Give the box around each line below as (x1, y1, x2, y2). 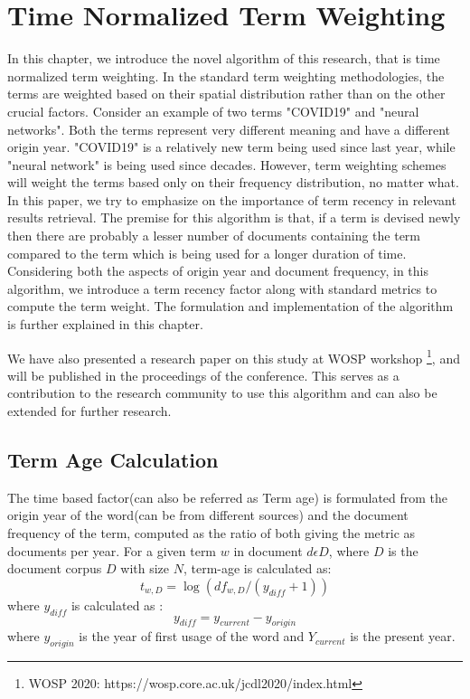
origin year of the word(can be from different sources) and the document (7, 505, 409, 524)
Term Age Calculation (7, 446, 219, 474)
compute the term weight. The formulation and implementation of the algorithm (7, 297, 454, 316)
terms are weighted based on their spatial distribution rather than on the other (7, 84, 446, 103)
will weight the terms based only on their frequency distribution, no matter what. (7, 173, 459, 192)
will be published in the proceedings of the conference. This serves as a (7, 365, 399, 384)
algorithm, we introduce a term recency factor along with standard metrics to (7, 279, 437, 298)
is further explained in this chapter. (7, 315, 203, 334)
